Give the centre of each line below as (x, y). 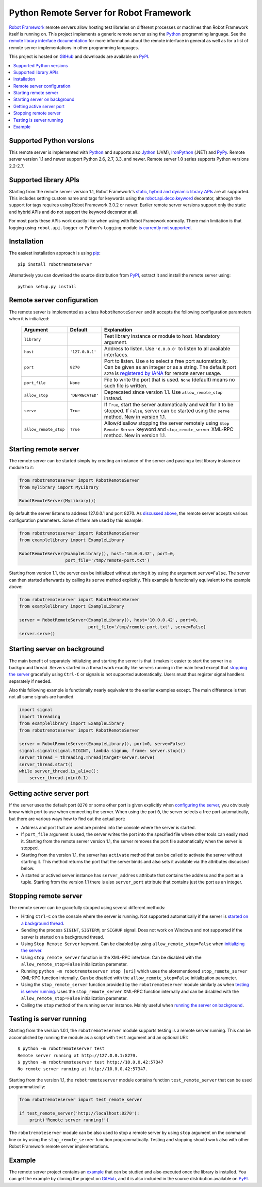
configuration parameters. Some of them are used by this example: (76, 520)
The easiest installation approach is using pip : (55, 253)
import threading (40, 716)
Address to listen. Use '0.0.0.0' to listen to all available (167, 349)
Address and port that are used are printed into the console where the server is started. (108, 828)
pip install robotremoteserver (55, 264)
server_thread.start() (46, 764)
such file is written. (126, 386)
